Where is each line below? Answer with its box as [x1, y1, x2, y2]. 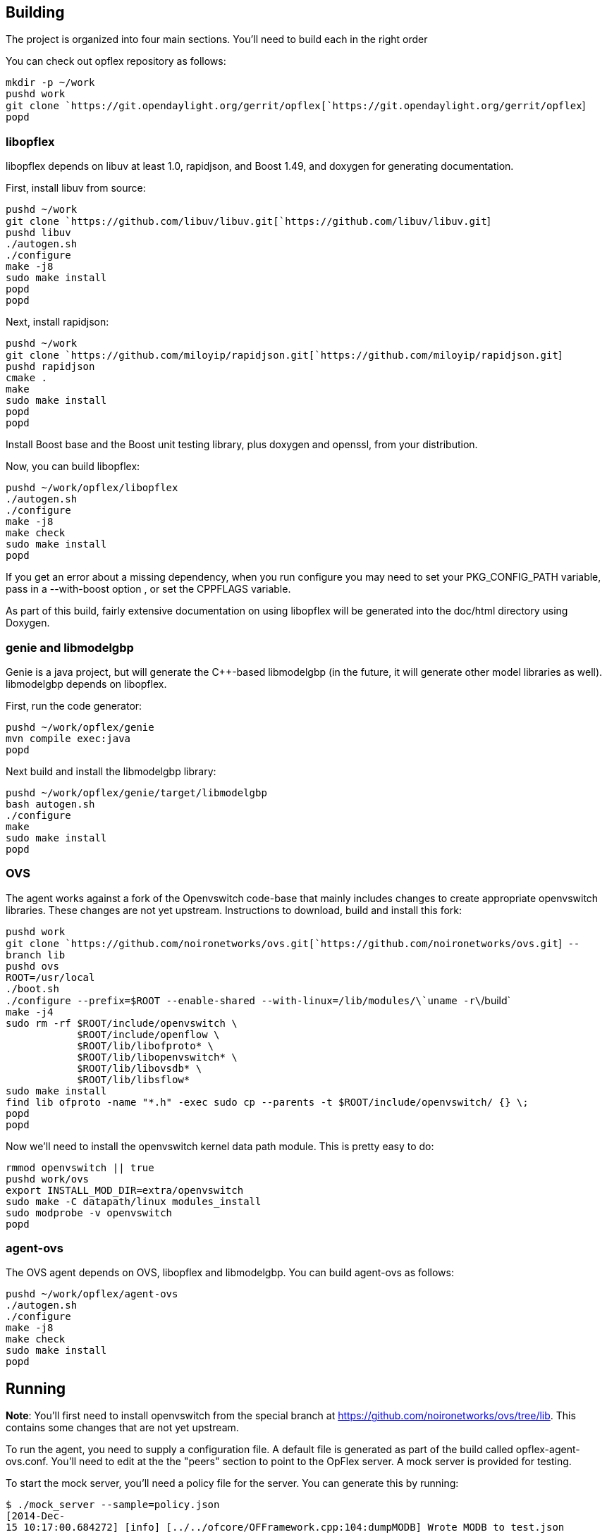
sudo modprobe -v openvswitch [6, 1206, 173, 1218]
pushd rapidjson [6, 361, 95, 373]
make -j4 [6, 1006, 54, 1018]
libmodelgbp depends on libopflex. [6, 677, 167, 690]
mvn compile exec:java [6, 732, 131, 744]
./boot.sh [6, 982, 59, 994]
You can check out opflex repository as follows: [6, 55, 226, 68]
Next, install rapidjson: [6, 316, 109, 328]
